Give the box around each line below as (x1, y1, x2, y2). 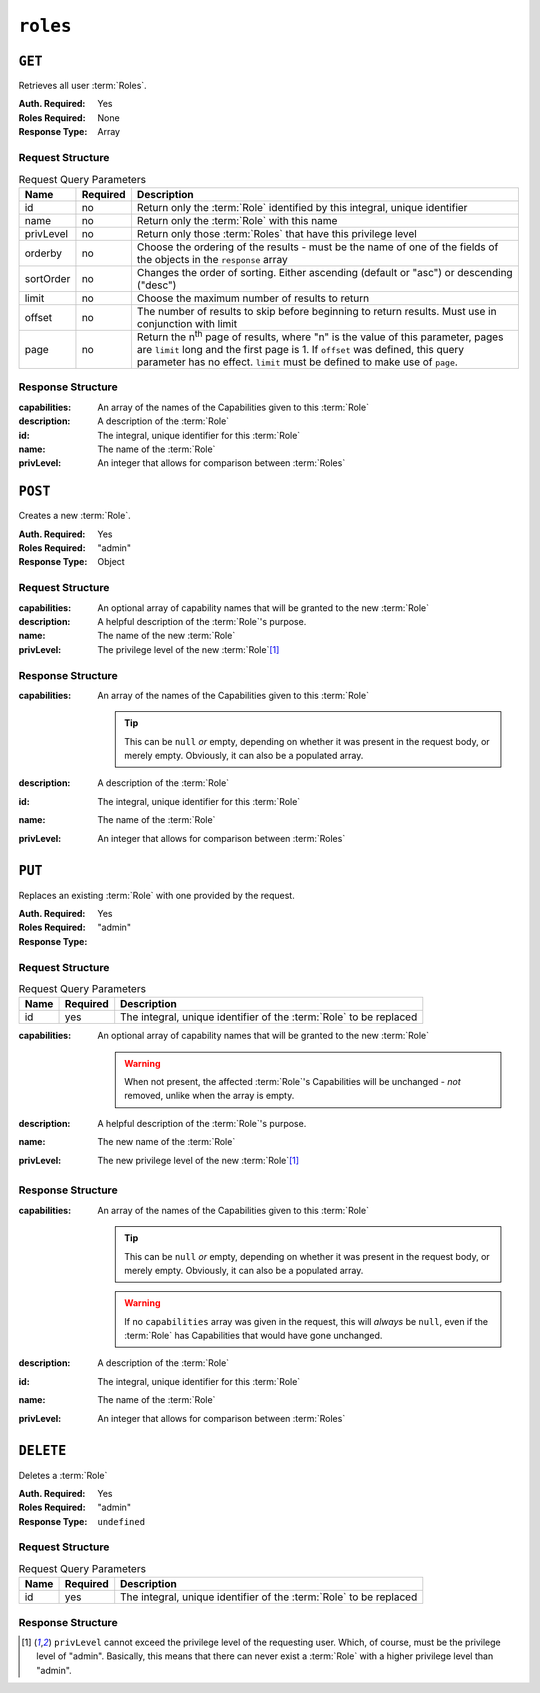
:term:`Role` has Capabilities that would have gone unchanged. (124, 1330, 383, 1342)
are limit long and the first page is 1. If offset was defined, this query (136, 343, 465, 357)
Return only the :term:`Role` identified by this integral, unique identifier (136, 200, 468, 214)
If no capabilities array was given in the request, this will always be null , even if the (124, 1315, 489, 1327)
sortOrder (24, 271, 71, 285)
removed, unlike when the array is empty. (124, 1090, 295, 1102)
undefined (97, 1516, 145, 1527)
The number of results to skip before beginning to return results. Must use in (136, 304, 497, 318)
